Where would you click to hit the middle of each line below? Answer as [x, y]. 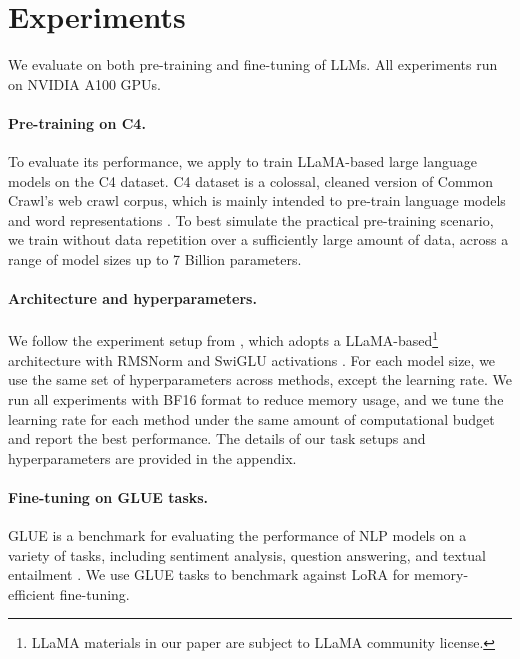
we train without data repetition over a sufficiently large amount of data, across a [258, 239]
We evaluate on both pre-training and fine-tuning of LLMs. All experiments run [253, 64]
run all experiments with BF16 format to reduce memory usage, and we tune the [256, 398]
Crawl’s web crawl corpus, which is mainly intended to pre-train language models [257, 200]
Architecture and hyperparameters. [132, 298]
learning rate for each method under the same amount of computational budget [251, 418]
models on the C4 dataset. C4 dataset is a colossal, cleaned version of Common [251, 180]
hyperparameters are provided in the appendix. [152, 457]
